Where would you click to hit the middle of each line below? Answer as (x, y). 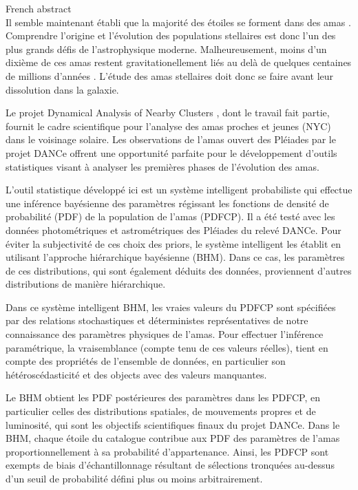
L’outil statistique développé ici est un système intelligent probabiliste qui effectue (179, 190)
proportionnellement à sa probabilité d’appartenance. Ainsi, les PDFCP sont (167, 451)
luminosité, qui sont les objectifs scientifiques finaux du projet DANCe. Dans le (173, 424)
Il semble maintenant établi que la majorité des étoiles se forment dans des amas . (178, 22)
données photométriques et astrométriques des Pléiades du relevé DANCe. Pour (173, 230)
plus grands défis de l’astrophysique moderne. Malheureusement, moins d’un (166, 49)
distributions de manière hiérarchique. (86, 284)
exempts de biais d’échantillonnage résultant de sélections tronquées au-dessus (170, 465)
